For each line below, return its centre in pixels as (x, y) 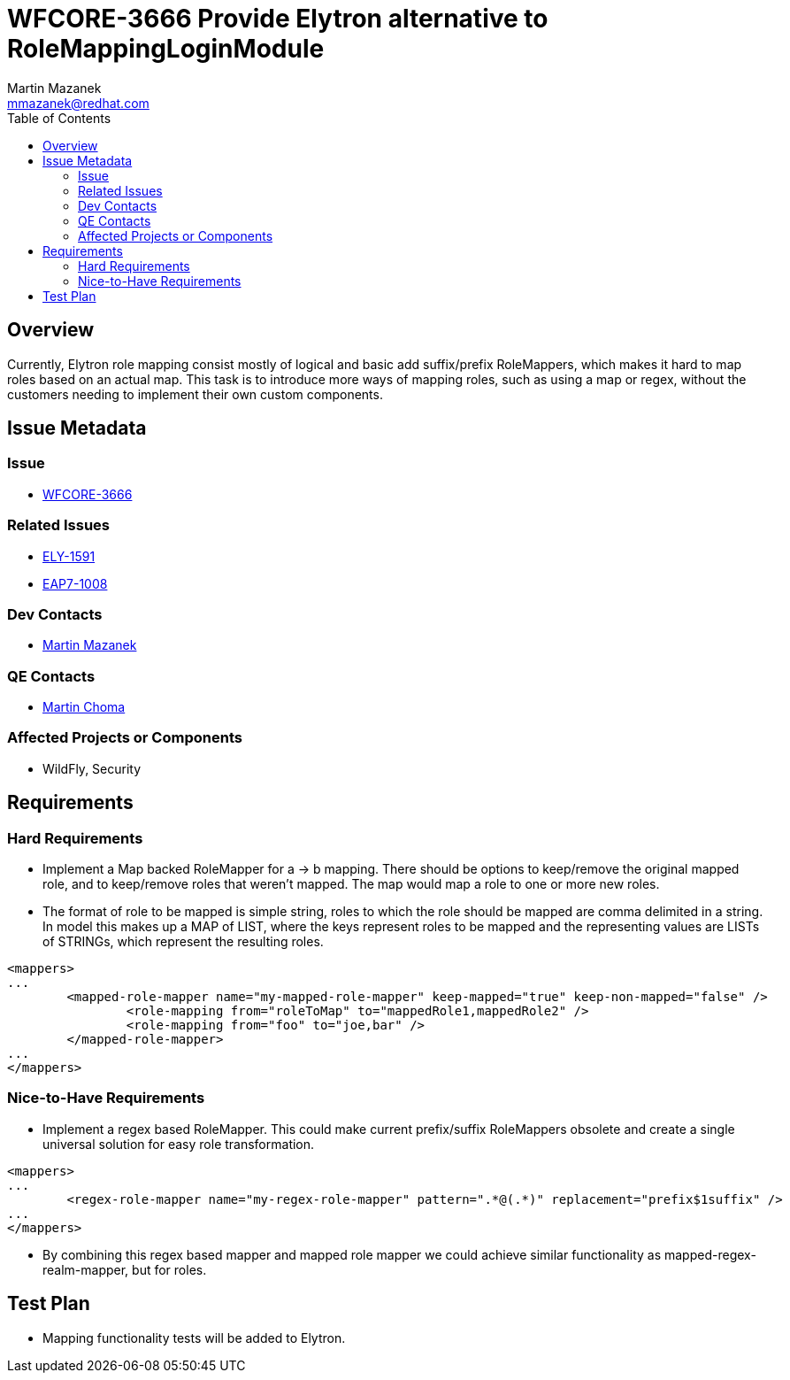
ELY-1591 (69, 556)
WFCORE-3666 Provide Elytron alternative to (278, 19)
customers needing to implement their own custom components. (195, 394)
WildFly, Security (92, 768)
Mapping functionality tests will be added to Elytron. (194, 1338)
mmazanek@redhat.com (78, 103)
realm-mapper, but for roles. (125, 1269)
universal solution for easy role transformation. (179, 1144)
